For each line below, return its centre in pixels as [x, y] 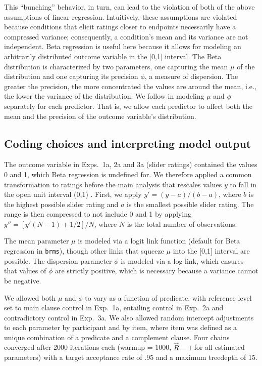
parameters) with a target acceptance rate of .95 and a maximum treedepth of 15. [131, 357]
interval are [232, 251]
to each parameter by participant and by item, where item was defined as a [121, 327]
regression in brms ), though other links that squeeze [84, 251]
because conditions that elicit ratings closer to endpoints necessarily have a [120, 27]
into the [185, 251]
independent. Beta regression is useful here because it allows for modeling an [123, 46]
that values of [25, 271]
